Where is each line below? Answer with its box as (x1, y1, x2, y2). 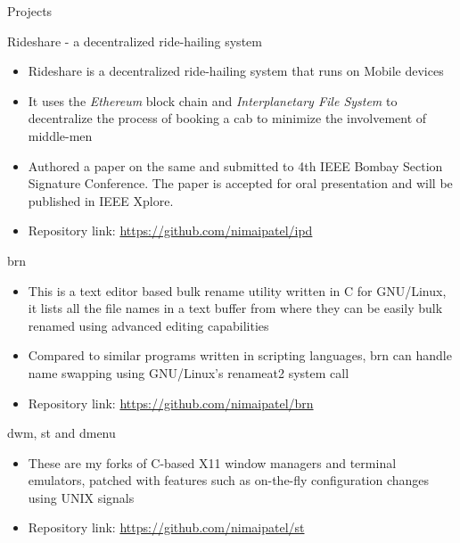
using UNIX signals (28, 488, 135, 506)
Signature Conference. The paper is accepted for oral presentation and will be (28, 174, 453, 193)
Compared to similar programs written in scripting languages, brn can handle (28, 346, 452, 365)
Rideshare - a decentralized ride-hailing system (7, 31, 262, 50)
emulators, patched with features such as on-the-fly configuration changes (28, 471, 430, 490)
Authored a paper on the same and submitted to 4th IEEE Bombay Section (28, 156, 443, 175)
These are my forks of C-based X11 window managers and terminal (28, 453, 397, 472)
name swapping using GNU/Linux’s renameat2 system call (28, 363, 349, 382)
